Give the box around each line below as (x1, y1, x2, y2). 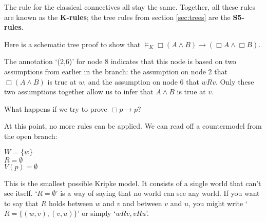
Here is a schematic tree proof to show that (4, 38, 141, 49)
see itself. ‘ (4, 188, 37, 198)
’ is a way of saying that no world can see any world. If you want (55, 188, 260, 198)
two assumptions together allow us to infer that (4, 86, 154, 97)
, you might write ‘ (188, 197, 248, 208)
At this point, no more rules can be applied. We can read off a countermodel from (4, 120, 262, 131)
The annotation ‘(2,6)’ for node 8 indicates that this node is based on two (4, 56, 236, 67)
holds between (48, 197, 93, 208)
